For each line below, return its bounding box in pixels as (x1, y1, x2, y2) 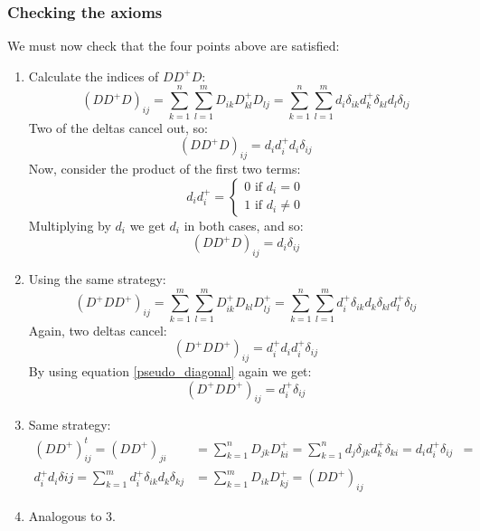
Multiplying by (28, 215, 111, 234)
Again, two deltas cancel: (28, 320, 167, 339)
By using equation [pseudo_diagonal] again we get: (28, 362, 312, 381)
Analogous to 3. (28, 507, 116, 526)
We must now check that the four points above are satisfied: (7, 36, 340, 55)
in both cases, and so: (184, 215, 304, 234)
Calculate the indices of (28, 66, 159, 85)
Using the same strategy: (28, 269, 166, 288)
